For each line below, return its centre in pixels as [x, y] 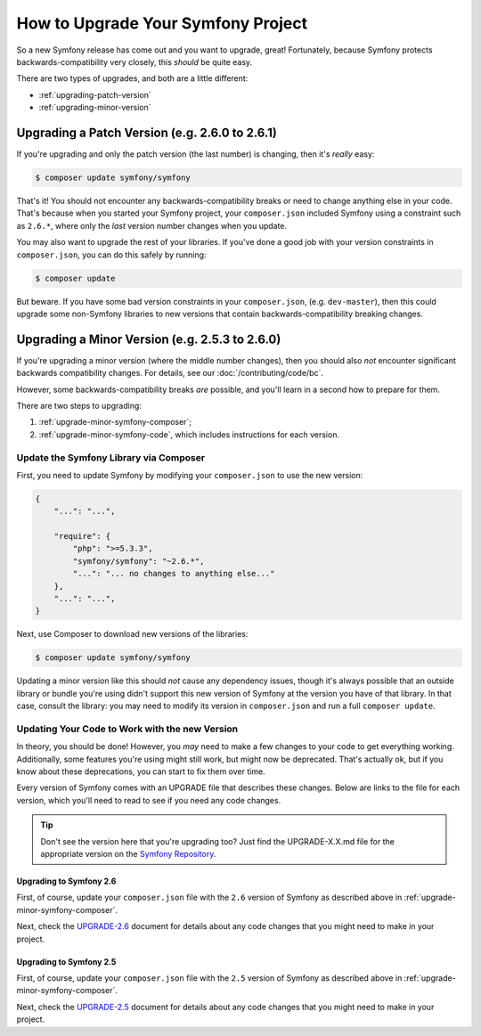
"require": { [82, 536]
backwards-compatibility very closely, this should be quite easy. [135, 61]
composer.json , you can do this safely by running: [111, 255]
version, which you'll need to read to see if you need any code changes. [149, 800]
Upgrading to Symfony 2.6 [66, 881]
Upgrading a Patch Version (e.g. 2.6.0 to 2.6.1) [147, 132]
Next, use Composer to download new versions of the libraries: [132, 634]
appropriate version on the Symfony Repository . [128, 854]
